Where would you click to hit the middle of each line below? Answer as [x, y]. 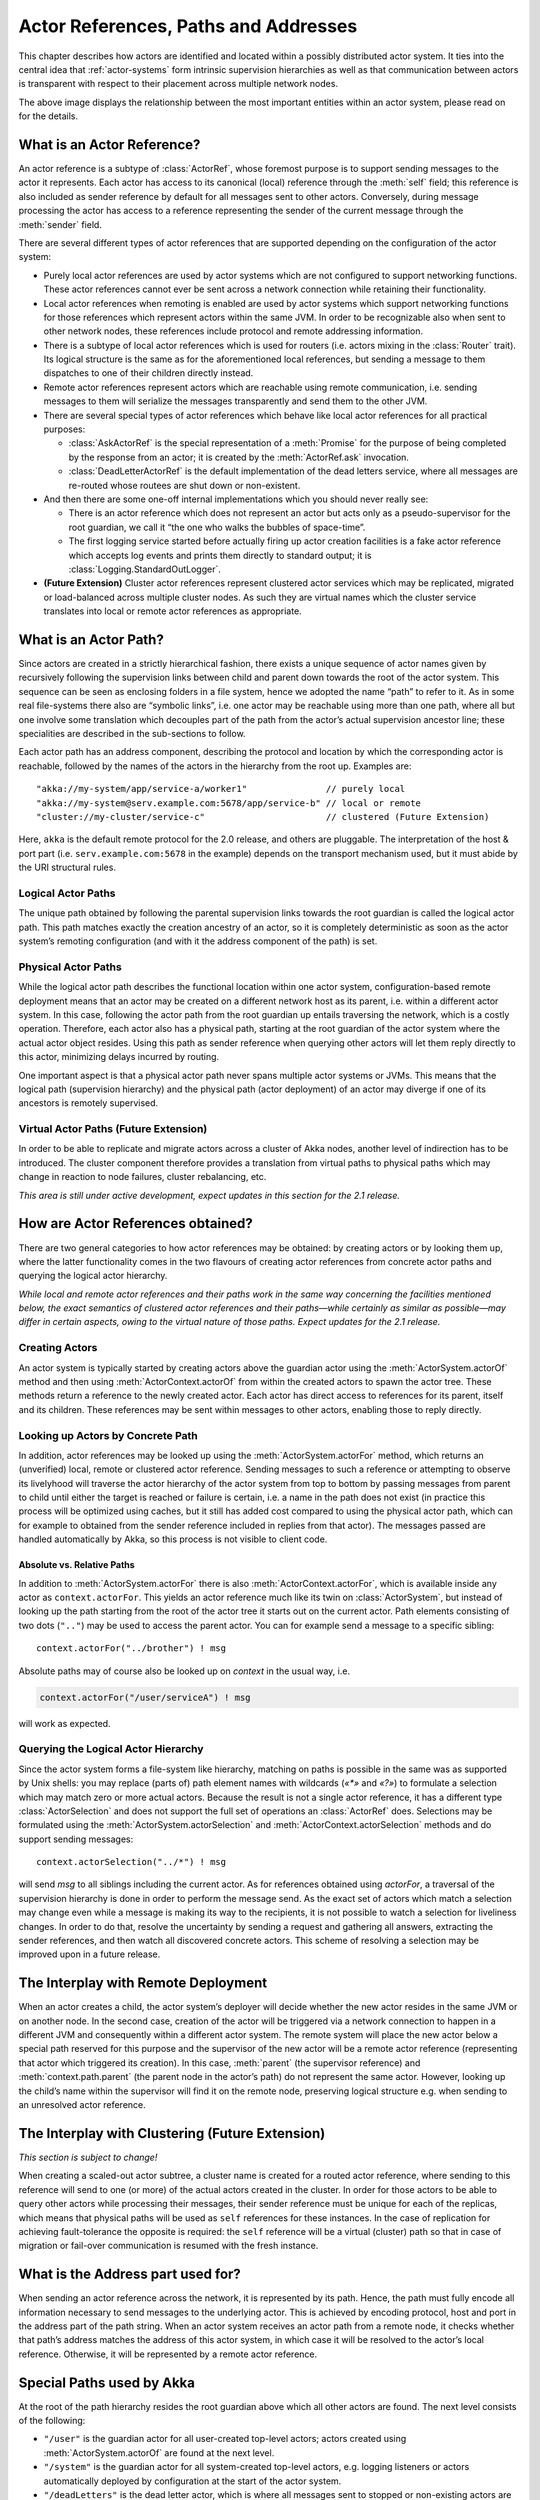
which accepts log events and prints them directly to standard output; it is [220, 555]
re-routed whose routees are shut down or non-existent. [184, 485]
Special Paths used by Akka [106, 2382]
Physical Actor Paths [70, 967]
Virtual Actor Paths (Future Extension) [113, 1129]
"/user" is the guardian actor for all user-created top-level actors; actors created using [225, 2439]
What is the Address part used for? [130, 2274]
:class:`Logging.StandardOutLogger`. [145, 569]
